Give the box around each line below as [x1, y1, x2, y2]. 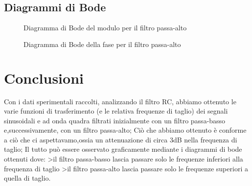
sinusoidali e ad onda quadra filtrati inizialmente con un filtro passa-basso [4, 115, 226, 125]
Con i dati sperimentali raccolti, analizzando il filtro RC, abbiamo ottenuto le [4, 96, 236, 106]
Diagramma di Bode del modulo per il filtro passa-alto [23, 23, 187, 33]
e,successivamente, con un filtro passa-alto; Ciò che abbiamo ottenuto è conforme [4, 125, 247, 135]
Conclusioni [4, 68, 84, 88]
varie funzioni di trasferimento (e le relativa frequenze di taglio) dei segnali [4, 106, 228, 116]
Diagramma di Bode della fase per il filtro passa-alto [23, 39, 181, 49]
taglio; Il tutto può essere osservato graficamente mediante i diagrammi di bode [4, 144, 242, 154]
